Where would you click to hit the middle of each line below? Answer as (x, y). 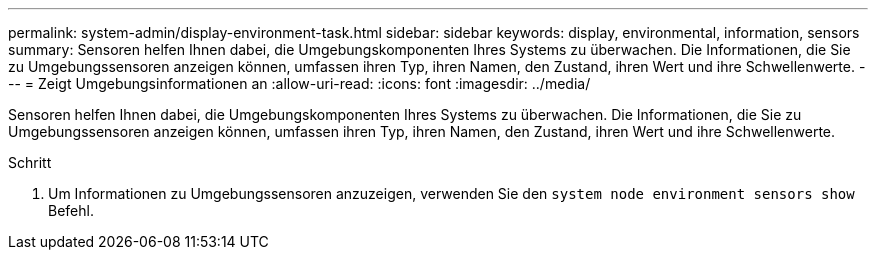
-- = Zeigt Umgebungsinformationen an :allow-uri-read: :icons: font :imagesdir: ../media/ (299, 83)
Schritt (30, 162)
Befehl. (71, 210)
